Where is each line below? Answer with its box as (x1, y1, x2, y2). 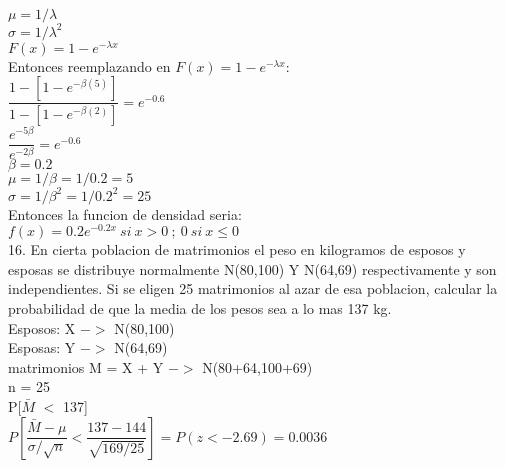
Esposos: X (8, 317, 76, 338)
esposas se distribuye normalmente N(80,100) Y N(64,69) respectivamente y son (8, 258, 497, 279)
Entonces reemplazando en (8, 55, 171, 76)
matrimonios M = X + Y (8, 356, 164, 377)
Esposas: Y (8, 337, 76, 358)
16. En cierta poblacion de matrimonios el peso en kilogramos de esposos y (8, 239, 466, 260)
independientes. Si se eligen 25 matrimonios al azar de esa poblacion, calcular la (8, 278, 498, 299)
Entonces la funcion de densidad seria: (8, 203, 242, 224)
